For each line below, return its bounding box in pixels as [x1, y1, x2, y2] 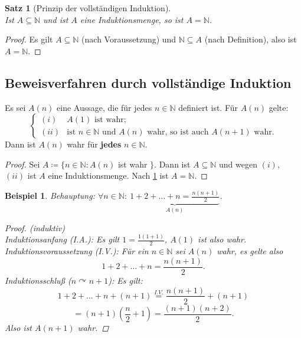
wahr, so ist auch [147, 127, 209, 136]
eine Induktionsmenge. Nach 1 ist [48, 169, 169, 182]
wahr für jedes [67, 138, 122, 150]
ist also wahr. [198, 233, 247, 245]
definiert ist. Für [178, 101, 238, 113]
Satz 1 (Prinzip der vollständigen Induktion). [5, 2, 171, 14]
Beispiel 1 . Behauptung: [5, 189, 95, 202]
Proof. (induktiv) [5, 221, 66, 234]
